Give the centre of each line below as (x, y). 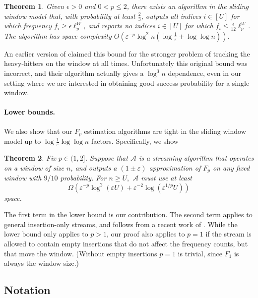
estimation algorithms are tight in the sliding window (165, 131)
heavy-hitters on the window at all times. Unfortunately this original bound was (126, 63)
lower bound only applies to (46, 234)
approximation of (175, 167)
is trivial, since (200, 253)
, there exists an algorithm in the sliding (188, 6)
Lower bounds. (30, 112)
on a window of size (34, 167)
